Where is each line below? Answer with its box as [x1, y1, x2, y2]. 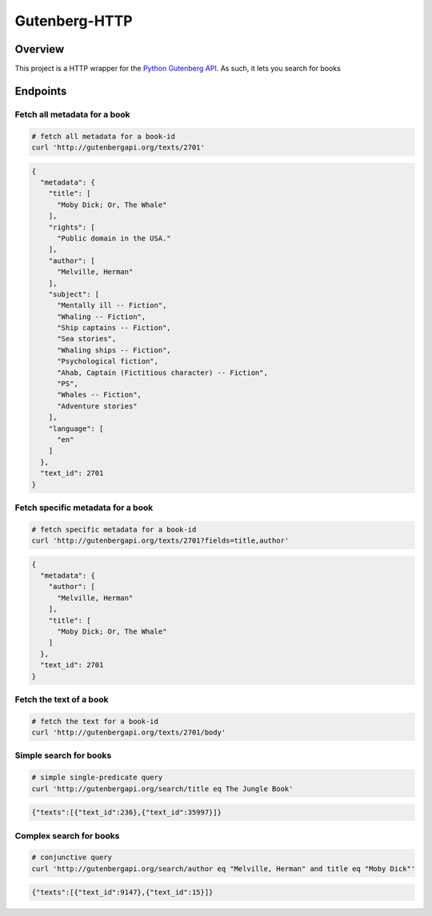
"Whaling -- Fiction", [57, 312, 146, 321]
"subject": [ [48, 289, 100, 299]
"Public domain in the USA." [57, 233, 171, 243]
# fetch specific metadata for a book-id [31, 524, 197, 534]
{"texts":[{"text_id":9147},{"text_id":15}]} [31, 888, 214, 897]
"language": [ [48, 424, 104, 433]
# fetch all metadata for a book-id [31, 132, 176, 141]
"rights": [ [48, 222, 96, 232]
